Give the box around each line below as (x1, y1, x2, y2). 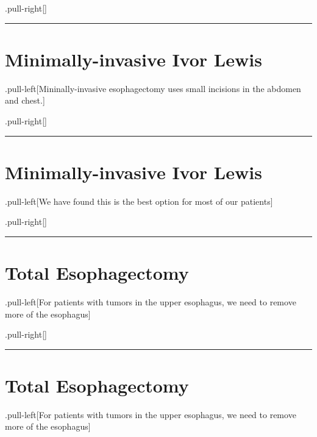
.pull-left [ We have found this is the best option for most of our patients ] (5, 194, 273, 207)
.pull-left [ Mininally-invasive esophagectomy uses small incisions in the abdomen (5, 82, 301, 94)
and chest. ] (5, 94, 45, 107)
